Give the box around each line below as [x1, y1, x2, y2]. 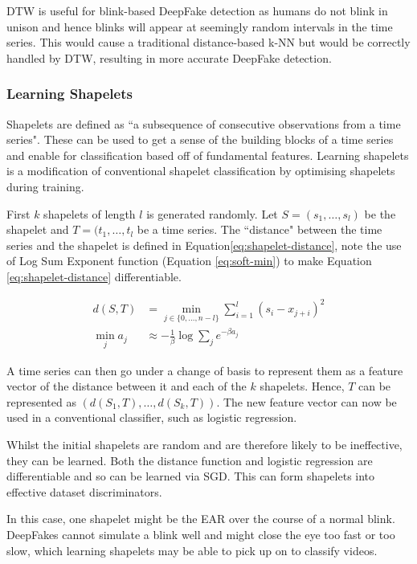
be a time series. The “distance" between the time [137, 221, 382, 238]
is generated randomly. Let [146, 205, 278, 222]
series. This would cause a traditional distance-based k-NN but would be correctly [6, 34, 411, 51]
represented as [6, 393, 76, 410]
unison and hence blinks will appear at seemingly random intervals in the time [6, 18, 393, 35]
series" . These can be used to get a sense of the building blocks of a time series [6, 131, 394, 148]
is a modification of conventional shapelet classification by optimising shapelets [6, 162, 395, 179]
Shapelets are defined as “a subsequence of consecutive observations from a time [6, 115, 401, 132]
